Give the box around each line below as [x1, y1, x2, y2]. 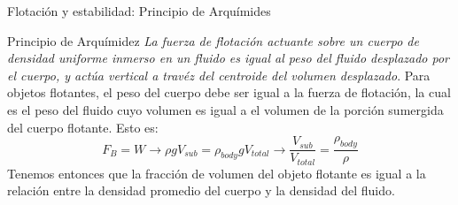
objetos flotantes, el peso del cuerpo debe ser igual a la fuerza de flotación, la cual [7, 83, 451, 102]
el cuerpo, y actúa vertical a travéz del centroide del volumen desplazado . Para [7, 65, 431, 84]
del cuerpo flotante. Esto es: [7, 118, 159, 136]
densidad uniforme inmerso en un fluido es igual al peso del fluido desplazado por [7, 49, 450, 67]
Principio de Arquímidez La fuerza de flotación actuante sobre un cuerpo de [7, 31, 419, 49]
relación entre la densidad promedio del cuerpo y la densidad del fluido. [7, 181, 395, 200]
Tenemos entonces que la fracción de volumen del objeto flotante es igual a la [7, 163, 426, 182]
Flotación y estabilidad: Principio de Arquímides [7, 2, 271, 19]
